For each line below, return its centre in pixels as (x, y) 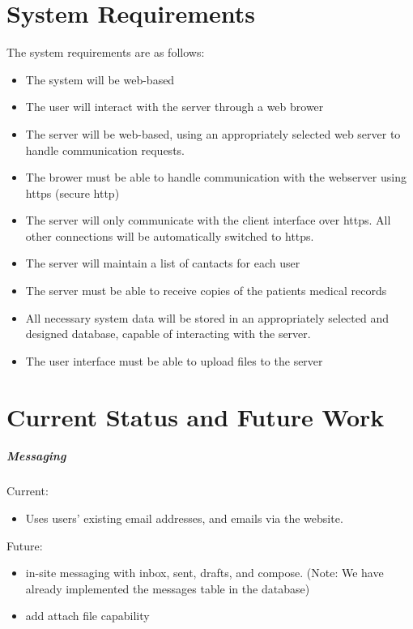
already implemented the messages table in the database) (168, 588)
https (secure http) (72, 193)
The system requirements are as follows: (106, 52)
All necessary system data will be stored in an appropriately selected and (207, 317)
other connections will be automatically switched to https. (170, 235)
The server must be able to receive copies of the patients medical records (206, 291)
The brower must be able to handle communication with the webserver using (216, 177)
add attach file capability (87, 616)
